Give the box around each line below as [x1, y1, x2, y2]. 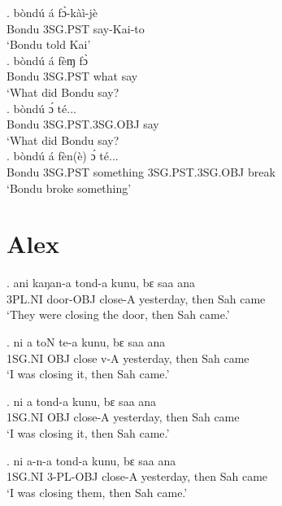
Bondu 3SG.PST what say [7, 68, 138, 85]
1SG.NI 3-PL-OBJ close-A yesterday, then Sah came [7, 468, 268, 485]
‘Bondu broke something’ [7, 179, 132, 196]
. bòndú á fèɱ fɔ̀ [7, 51, 88, 68]
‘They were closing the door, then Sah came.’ [7, 306, 230, 323]
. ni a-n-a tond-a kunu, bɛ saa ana [7, 451, 176, 469]
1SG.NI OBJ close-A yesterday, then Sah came [7, 408, 240, 425]
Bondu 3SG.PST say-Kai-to [7, 20, 145, 37]
